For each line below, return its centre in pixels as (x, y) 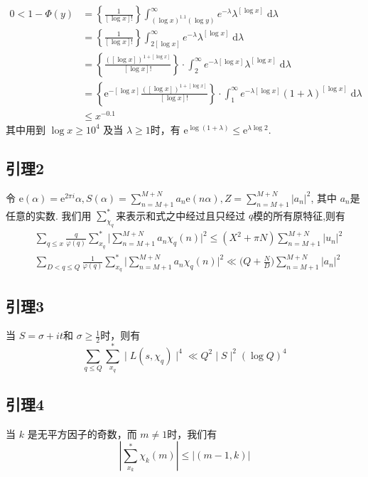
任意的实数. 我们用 (49, 215)
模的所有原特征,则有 (299, 215)
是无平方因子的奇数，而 (82, 433)
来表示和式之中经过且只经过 (181, 215)
